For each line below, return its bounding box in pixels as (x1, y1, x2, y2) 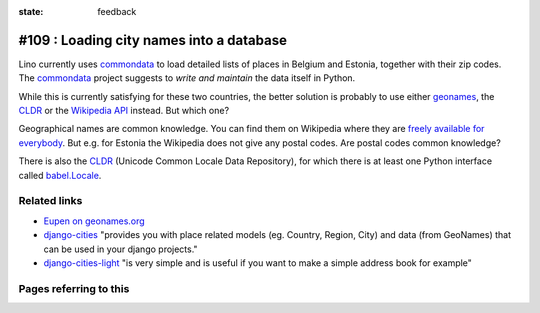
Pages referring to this (18, 281, 130, 295)
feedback (97, 6, 137, 17)
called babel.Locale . (18, 169, 102, 181)
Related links (18, 194, 83, 208)
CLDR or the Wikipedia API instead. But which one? (18, 105, 230, 117)
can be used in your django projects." (43, 243, 199, 255)
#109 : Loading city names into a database (18, 31, 287, 49)
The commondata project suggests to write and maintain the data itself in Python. (18, 72, 356, 84)
